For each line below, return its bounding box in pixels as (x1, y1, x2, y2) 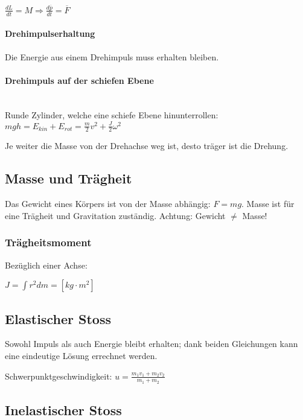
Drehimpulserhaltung (5, 27, 95, 40)
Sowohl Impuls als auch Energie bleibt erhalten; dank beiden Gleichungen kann (5, 337, 298, 350)
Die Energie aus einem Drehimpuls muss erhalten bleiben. (5, 50, 219, 63)
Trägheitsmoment (5, 235, 92, 250)
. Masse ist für (241, 197, 295, 210)
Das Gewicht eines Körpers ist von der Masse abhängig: (5, 197, 211, 210)
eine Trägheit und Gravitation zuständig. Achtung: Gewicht (5, 209, 226, 221)
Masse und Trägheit (5, 169, 132, 188)
